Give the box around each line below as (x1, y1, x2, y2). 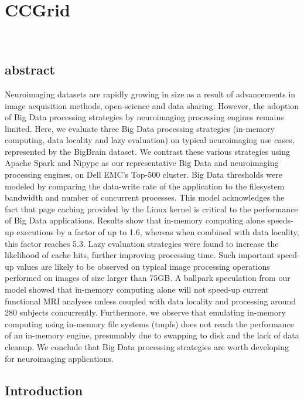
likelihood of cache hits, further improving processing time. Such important (5, 249, 275, 261)
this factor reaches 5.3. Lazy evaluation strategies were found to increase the (5, 237, 279, 249)
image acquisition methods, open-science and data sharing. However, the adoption (5, 99, 299, 111)
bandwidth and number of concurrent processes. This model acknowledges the (5, 191, 285, 204)
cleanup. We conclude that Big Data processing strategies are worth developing (5, 340, 289, 352)
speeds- (267, 214, 293, 226)
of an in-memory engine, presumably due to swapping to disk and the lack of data (5, 329, 299, 341)
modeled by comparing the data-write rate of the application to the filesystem (5, 179, 285, 192)
